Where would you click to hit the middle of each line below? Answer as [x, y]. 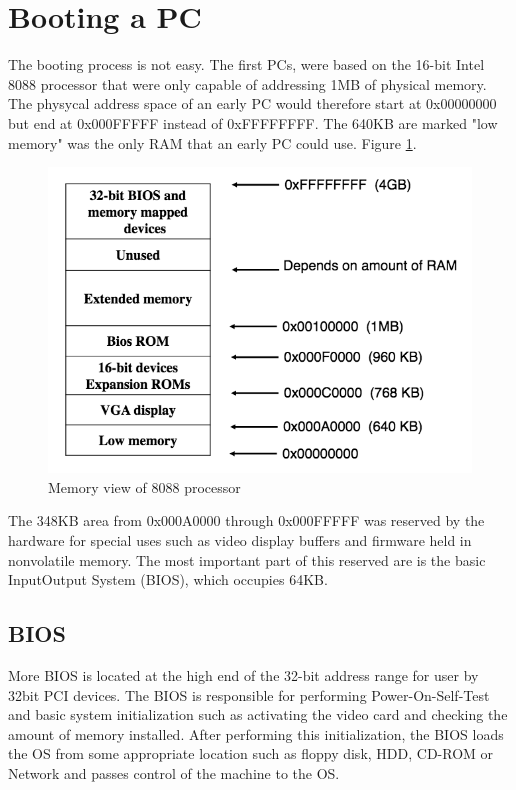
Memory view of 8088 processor [144, 486]
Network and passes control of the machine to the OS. [174, 772]
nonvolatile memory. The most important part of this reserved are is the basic [247, 559]
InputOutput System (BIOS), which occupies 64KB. [168, 579]
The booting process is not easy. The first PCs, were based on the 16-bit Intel [246, 64]
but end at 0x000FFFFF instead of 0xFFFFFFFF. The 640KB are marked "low [253, 122]
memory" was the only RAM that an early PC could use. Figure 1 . [212, 142]
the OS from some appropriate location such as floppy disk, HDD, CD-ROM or [251, 753]
